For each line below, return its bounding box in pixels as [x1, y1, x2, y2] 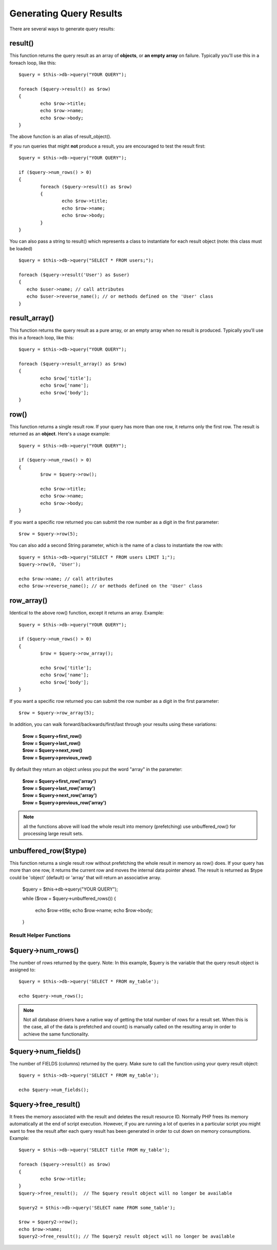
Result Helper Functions [9, 932, 71, 938]
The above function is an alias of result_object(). [9, 134, 111, 140]
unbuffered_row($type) [9, 846, 87, 855]
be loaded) [9, 245, 33, 251]
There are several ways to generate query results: [9, 26, 115, 32]
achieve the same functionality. [23, 1031, 89, 1037]
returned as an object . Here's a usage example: [9, 431, 110, 437]
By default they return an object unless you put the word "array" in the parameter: [9, 766, 183, 772]
